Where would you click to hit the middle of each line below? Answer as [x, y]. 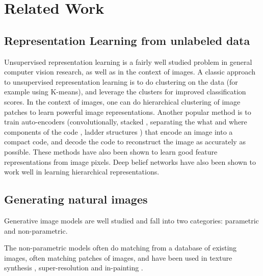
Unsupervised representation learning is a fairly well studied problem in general [128, 61]
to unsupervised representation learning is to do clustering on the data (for [121, 81]
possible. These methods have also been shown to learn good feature [111, 151]
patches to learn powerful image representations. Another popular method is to [128, 111]
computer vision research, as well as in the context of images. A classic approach [130, 72]
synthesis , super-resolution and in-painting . [74, 268]
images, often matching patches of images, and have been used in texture [118, 257]
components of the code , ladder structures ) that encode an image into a [119, 131]
